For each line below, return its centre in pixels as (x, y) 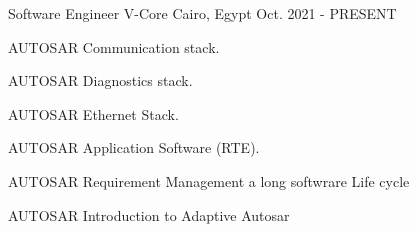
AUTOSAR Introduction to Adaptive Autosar (149, 214)
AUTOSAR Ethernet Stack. (93, 113)
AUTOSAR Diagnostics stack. (100, 80)
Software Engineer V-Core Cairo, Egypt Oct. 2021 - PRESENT (202, 13)
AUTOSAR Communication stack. (114, 46)
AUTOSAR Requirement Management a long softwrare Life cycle (209, 180)
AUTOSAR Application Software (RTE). (134, 147)
